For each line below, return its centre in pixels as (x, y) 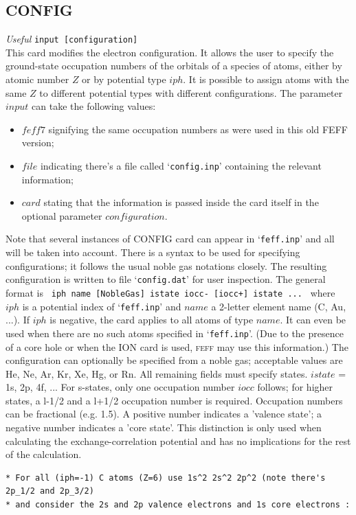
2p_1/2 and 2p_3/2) (50, 491)
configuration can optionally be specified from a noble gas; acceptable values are (174, 360)
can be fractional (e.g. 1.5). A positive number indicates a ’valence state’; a (164, 414)
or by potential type (124, 79)
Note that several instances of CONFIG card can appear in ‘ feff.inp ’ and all (170, 239)
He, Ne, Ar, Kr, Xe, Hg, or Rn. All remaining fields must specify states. (157, 373)
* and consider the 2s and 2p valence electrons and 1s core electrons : (178, 505)
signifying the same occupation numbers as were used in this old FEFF (198, 129)
